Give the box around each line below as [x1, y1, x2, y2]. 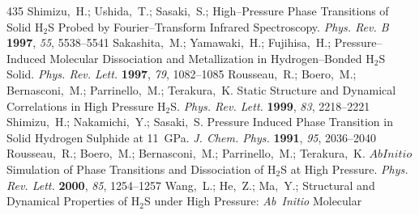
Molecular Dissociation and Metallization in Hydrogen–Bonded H [49, 49, 374, 66]
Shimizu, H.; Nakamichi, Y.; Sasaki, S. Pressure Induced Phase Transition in [6, 113, 393, 130]
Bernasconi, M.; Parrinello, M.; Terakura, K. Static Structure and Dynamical [6, 81, 396, 98]
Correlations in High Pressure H [6, 97, 166, 114]
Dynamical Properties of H [6, 192, 140, 209]
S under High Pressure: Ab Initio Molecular [143, 192, 362, 209]
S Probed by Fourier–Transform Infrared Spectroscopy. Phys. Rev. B [48, 18, 389, 35]
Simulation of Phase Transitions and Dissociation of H [6, 160, 276, 177]
